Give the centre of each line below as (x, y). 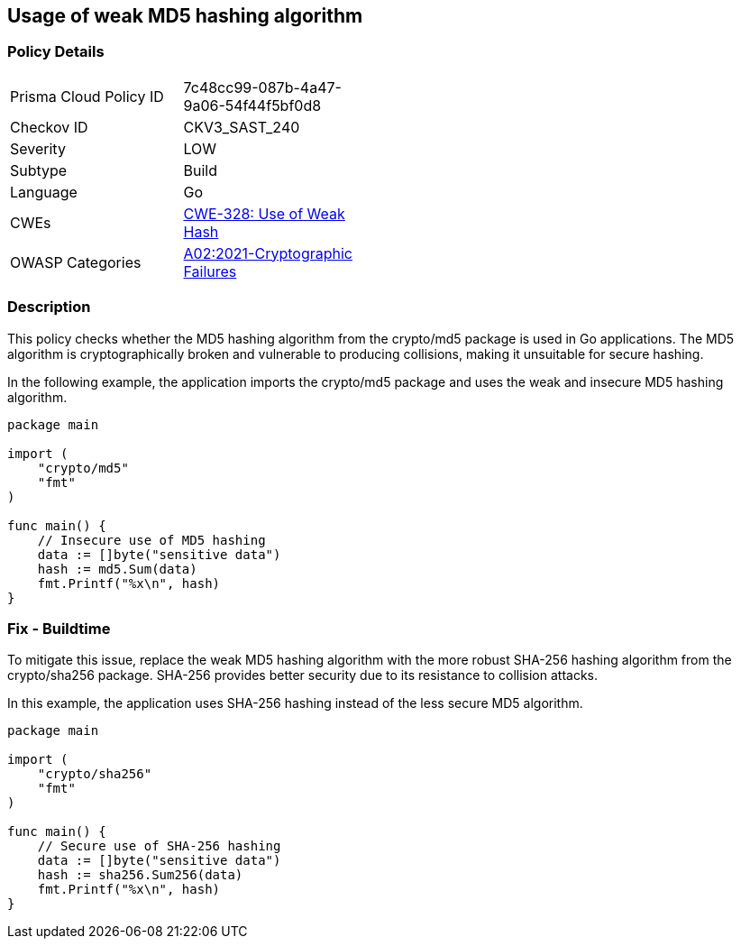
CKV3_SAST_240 (242, 127)
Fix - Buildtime (59, 628)
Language (44, 192)
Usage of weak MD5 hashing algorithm (185, 16)
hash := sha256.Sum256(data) (140, 875)
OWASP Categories (76, 262)
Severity (38, 148)
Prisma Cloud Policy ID (87, 96)
